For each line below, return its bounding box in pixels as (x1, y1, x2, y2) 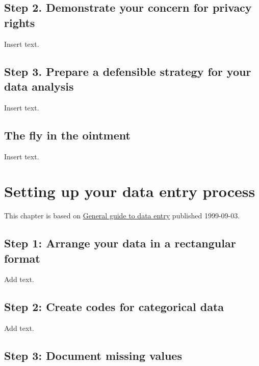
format (4, 250, 40, 266)
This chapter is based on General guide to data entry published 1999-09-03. (4, 210, 240, 221)
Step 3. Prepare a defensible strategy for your (4, 63, 251, 79)
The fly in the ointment (4, 127, 131, 143)
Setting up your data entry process (4, 181, 255, 202)
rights (4, 14, 35, 30)
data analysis (4, 78, 74, 94)
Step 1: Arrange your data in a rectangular (4, 235, 236, 251)
